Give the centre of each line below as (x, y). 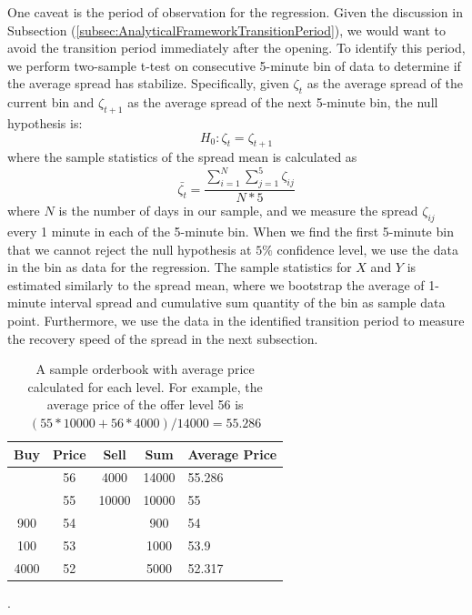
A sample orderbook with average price (145, 369)
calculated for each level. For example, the (145, 386)
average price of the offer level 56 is (145, 404)
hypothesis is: (45, 122)
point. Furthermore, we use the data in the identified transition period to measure (236, 321)
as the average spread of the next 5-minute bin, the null (283, 102)
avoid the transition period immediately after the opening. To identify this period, (236, 48)
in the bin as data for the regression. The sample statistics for (180, 267)
